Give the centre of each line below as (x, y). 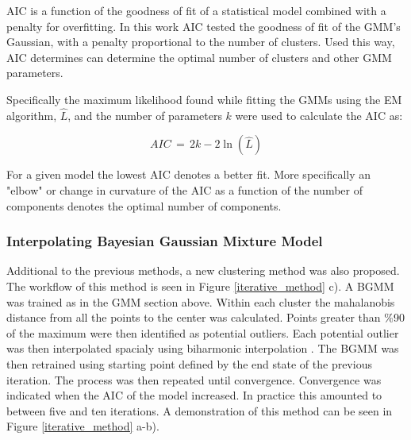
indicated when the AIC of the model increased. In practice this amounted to (194, 395)
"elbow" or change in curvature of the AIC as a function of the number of (184, 189)
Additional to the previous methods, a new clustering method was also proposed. (203, 270)
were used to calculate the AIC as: (319, 115)
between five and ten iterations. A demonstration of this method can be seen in (200, 410)
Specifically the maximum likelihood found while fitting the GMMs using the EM (204, 99)
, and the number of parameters (145, 115)
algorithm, (32, 115)
